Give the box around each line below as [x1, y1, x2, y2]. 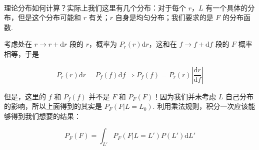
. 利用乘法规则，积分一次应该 [152, 101, 248, 111]
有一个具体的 [205, 2, 248, 13]
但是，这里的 [4, 91, 46, 101]
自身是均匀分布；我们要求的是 [115, 12, 213, 23]
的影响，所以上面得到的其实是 [4, 101, 102, 111]
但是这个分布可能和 [17, 12, 81, 23]
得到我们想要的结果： [10, 110, 81, 121]
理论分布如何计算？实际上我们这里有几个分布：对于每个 [4, 2, 186, 13]
